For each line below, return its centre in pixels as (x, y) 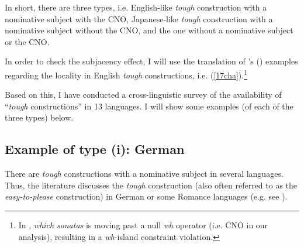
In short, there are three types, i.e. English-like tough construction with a (136, 7)
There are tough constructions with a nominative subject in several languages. (144, 174)
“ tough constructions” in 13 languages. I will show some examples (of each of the (149, 106)
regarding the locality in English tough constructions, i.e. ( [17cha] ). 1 (126, 74)
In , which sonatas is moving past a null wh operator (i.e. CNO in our (143, 224)
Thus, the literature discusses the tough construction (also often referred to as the (151, 185)
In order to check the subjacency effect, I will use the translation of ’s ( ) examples (151, 61)
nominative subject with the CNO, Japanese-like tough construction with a (139, 18)
